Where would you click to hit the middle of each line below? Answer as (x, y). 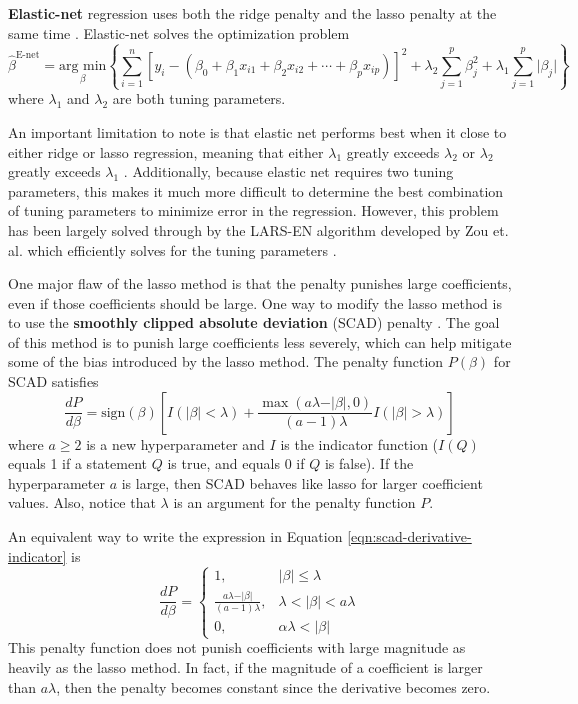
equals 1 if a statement (77, 463)
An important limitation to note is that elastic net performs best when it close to (257, 131)
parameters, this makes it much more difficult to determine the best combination (256, 190)
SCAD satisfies (53, 381)
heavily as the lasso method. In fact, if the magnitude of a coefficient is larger (245, 667)
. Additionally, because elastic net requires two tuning (288, 171)
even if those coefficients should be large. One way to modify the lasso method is (255, 302)
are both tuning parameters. (199, 98)
